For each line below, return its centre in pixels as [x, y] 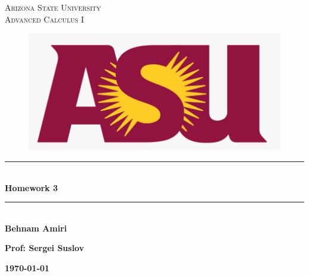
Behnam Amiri [36, 228]
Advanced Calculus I [45, 19]
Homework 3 [31, 187]
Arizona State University [53, 7]
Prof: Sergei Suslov [45, 248]
